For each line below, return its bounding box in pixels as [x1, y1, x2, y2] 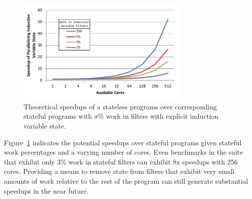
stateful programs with [24, 111, 92, 121]
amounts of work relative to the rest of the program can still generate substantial [4, 175, 248, 186]
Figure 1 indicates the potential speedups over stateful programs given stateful [4, 137, 242, 147]
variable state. [24, 121, 66, 131]
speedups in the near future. [4, 185, 89, 196]
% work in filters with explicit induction [98, 111, 219, 121]
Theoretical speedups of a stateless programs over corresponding [24, 101, 217, 111]
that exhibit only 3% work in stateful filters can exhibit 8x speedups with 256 [4, 156, 238, 166]
